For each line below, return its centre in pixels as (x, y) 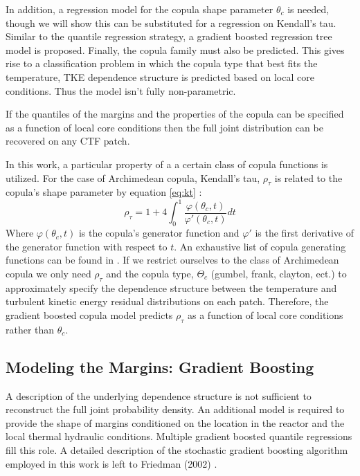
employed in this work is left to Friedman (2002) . (111, 463)
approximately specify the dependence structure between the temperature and (171, 287)
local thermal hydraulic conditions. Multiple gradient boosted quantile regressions (179, 436)
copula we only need (48, 273)
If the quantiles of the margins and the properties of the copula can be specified (175, 114)
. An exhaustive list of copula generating (260, 246)
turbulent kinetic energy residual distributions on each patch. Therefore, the (167, 301)
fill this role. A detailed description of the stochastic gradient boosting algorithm (177, 449)
